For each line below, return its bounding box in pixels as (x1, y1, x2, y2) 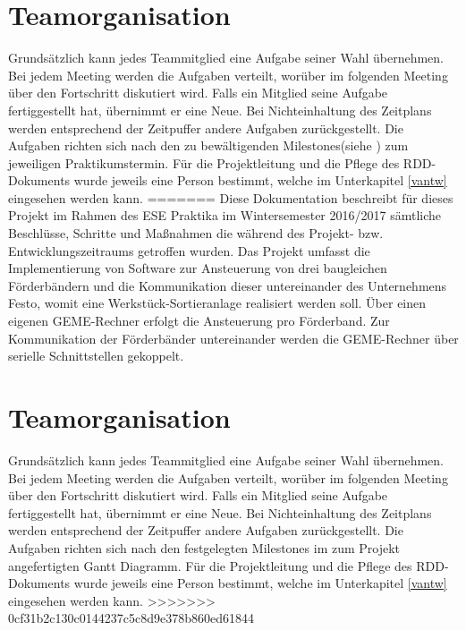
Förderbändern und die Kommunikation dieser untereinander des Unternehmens (8, 276, 447, 294)
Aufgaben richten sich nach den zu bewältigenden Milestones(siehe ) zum (8, 136, 409, 155)
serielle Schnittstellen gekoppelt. (8, 346, 184, 365)
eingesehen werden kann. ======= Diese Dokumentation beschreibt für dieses (8, 188, 453, 207)
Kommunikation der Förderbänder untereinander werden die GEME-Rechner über (8, 328, 459, 347)
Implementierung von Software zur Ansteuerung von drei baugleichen (8, 259, 387, 277)
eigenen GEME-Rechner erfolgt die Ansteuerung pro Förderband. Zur (8, 311, 390, 330)
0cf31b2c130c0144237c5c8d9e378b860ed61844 (8, 609, 254, 627)
